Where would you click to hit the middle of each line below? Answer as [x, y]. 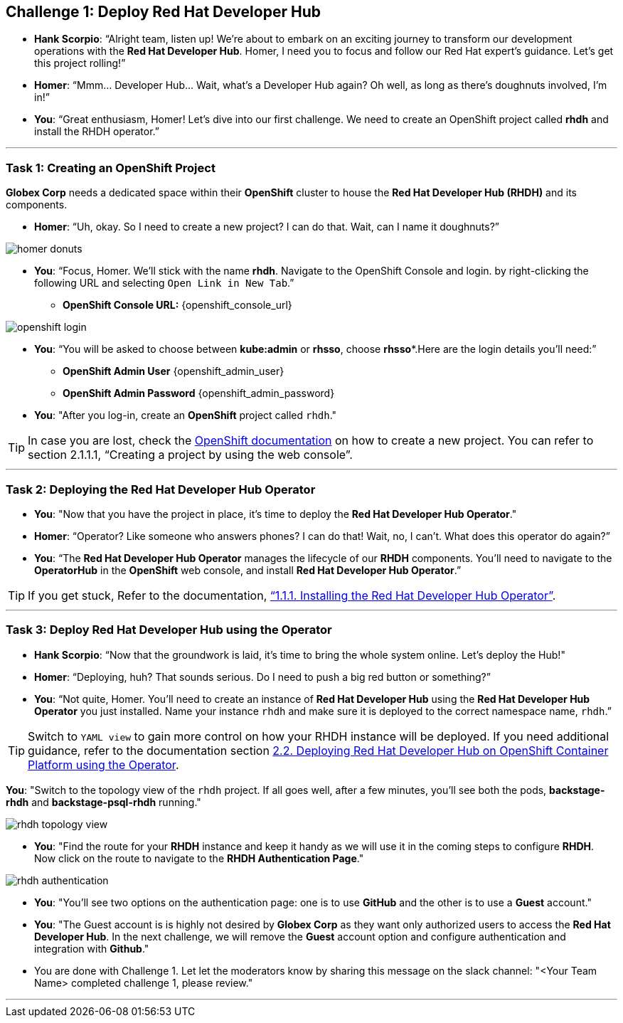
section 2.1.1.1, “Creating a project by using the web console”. [190, 455]
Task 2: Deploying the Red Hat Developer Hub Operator [161, 489]
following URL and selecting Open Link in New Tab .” [164, 283]
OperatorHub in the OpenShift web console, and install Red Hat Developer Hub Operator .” [248, 570]
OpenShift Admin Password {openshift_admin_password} [199, 393]
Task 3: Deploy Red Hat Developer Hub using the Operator [169, 630]
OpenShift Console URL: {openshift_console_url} [177, 305]
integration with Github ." [92, 948]
